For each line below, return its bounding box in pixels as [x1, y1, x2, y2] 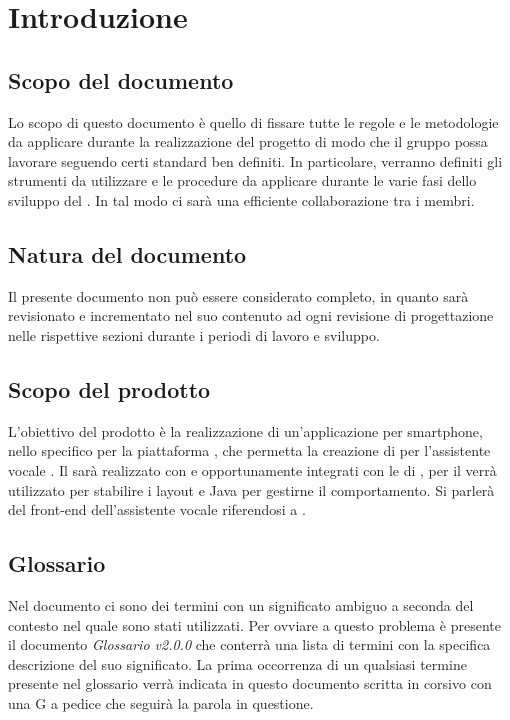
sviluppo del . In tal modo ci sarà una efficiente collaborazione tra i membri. [8, 189, 475, 210]
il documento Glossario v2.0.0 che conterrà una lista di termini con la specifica [8, 634, 491, 655]
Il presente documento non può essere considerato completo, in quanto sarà [8, 285, 469, 306]
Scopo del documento [8, 64, 234, 95]
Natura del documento [8, 238, 247, 269]
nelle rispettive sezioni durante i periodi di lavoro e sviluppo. [8, 324, 380, 345]
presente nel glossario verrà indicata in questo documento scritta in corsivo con [8, 673, 492, 694]
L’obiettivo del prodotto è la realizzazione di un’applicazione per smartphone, [8, 420, 483, 441]
